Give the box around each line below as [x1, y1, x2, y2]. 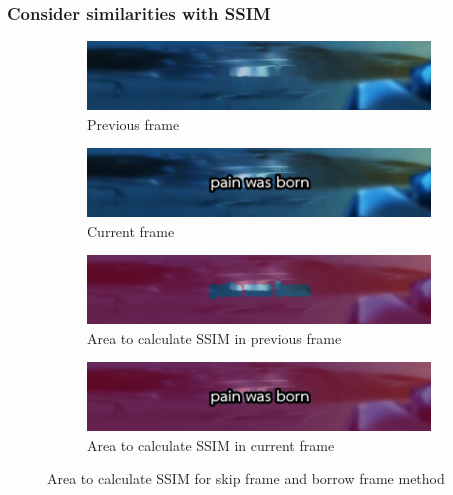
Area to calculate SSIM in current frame [87, 434, 335, 455]
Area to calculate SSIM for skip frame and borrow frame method [47, 468, 445, 489]
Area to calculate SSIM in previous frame [87, 327, 342, 348]
